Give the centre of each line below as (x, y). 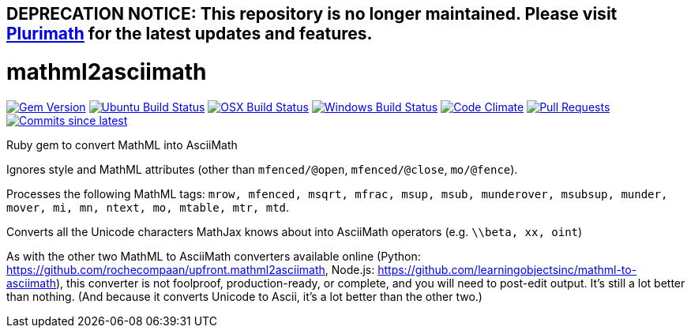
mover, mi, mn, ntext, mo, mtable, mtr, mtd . (148, 207)
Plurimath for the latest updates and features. (190, 34)
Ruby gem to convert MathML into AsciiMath (122, 144)
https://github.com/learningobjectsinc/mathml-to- (507, 269)
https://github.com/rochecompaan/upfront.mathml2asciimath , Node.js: (191, 269)
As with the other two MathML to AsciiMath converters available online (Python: (214, 256)
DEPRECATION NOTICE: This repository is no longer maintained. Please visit (312, 14)
